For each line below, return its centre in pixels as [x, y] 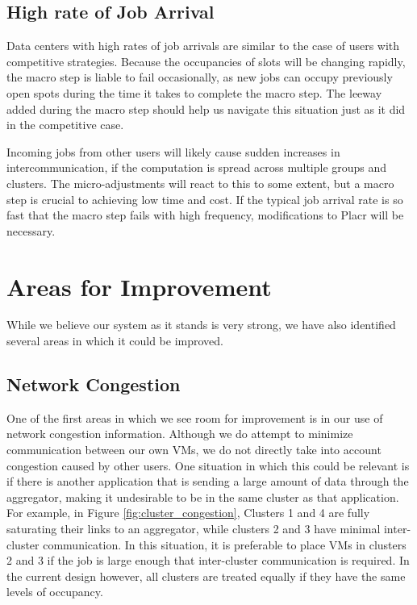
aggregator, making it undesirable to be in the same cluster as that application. [203, 497]
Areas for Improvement [139, 286]
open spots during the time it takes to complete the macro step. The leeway [194, 92]
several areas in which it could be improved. [115, 341]
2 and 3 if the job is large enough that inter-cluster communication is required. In [208, 560]
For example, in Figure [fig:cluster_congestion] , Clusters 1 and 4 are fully [188, 513]
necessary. [31, 230]
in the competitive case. [65, 125]
